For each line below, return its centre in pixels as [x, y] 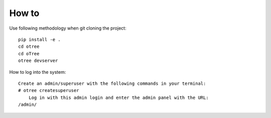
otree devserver [38, 61]
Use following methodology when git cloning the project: [68, 28]
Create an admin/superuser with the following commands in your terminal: [112, 83]
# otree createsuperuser [49, 91]
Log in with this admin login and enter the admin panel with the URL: [118, 97]
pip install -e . [39, 39]
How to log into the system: [38, 72]
